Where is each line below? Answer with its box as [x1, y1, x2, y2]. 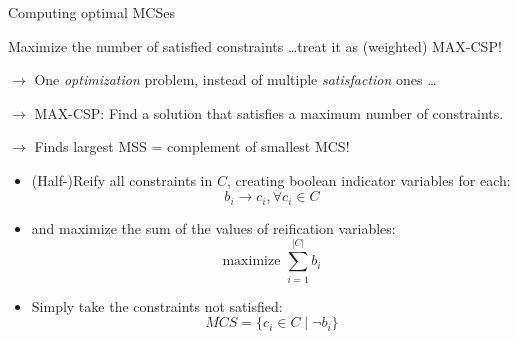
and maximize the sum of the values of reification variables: [31, 217, 396, 238]
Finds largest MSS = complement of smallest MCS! [34, 136, 350, 157]
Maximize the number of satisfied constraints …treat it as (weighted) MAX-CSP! [8, 35, 502, 56]
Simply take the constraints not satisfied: [31, 295, 283, 316]
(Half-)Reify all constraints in [31, 169, 213, 190]
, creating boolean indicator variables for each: [226, 169, 511, 190]
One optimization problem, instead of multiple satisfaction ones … [34, 69, 437, 90]
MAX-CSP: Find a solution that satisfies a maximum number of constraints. [34, 102, 504, 123]
